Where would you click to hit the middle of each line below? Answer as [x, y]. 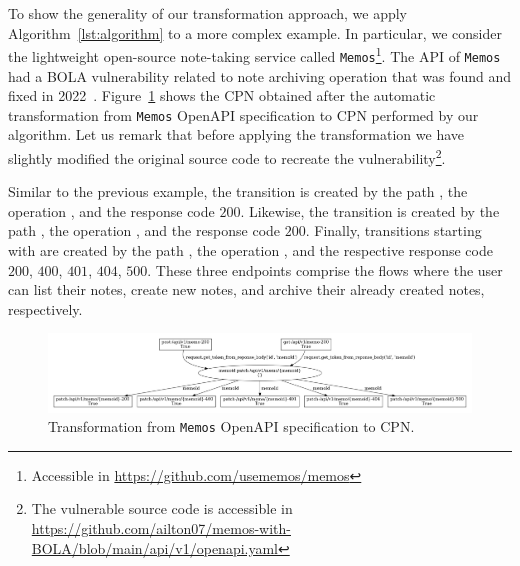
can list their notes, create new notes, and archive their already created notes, [246, 289]
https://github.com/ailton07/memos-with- [161, 527]
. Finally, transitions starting [393, 230]
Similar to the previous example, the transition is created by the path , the [238, 191]
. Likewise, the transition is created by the [370, 210]
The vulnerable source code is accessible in [162, 508]
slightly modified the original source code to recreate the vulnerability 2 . [227, 156]
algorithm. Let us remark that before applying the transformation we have [236, 134]
